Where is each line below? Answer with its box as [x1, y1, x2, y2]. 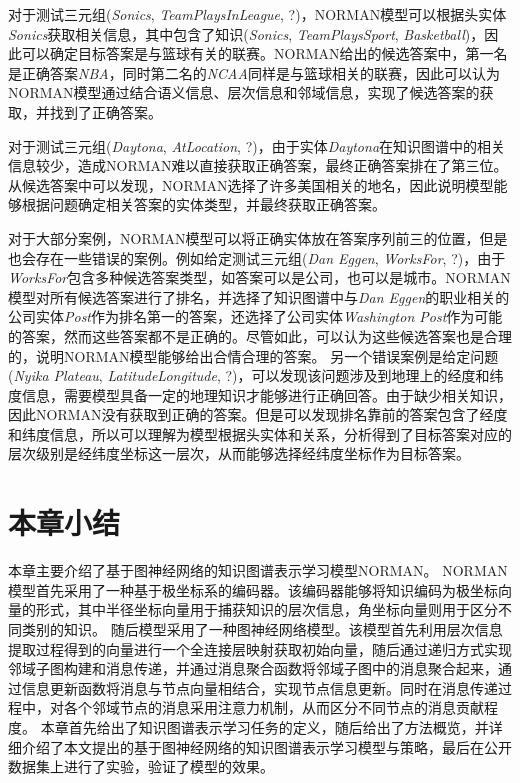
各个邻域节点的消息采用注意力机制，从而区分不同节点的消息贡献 [63, 697, 484, 718]
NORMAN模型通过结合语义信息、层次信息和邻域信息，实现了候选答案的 [8, 82, 480, 103]
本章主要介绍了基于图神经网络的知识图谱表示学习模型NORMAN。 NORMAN [8, 560, 508, 581]
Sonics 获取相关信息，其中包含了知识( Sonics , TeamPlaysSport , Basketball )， [8, 23, 485, 44]
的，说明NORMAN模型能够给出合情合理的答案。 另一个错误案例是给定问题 [8, 345, 499, 366]
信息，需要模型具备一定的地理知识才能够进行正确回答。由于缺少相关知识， [21, 384, 512, 405]
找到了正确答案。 [49, 101, 162, 122]
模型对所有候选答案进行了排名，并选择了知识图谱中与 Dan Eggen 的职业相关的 [8, 286, 510, 307]
